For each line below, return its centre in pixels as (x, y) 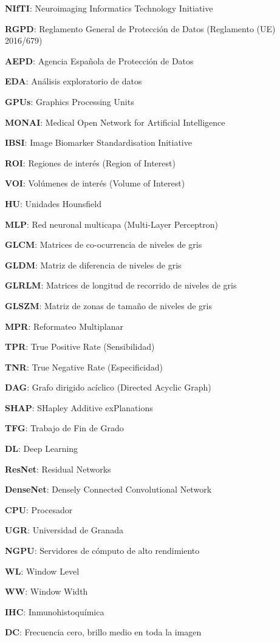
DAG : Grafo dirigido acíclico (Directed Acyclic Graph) (108, 387)
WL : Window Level (42, 571)
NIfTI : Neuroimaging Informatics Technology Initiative (109, 8)
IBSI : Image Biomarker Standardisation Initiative (98, 142)
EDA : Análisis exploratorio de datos (73, 81)
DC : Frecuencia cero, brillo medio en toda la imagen (103, 632)
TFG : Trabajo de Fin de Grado (64, 428)
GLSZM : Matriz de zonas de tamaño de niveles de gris (108, 305)
